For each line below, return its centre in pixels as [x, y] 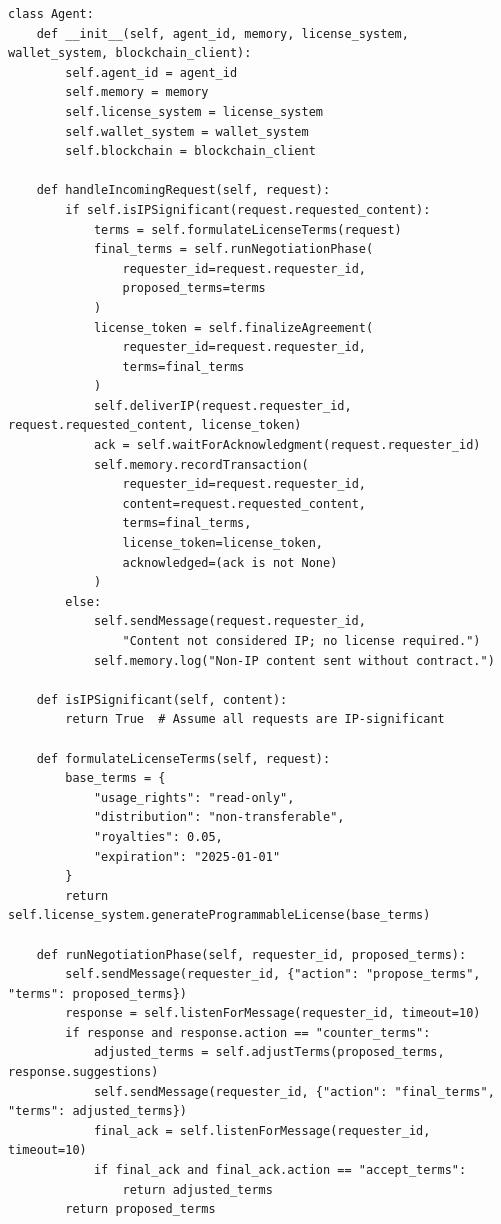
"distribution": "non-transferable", [219, 817]
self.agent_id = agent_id [151, 72]
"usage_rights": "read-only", [194, 797]
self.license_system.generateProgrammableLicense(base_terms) [219, 915]
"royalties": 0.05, [158, 836]
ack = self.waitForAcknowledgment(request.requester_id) [287, 445]
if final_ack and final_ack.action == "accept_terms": [280, 1170]
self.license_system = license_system [194, 111]
